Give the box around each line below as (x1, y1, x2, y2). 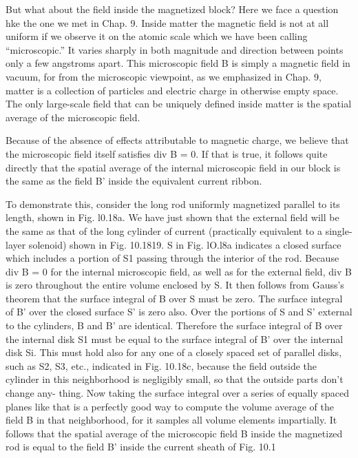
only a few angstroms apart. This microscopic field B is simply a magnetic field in (6, 56, 350, 70)
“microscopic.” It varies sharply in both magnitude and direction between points (6, 42, 344, 56)
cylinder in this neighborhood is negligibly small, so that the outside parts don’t (6, 372, 344, 386)
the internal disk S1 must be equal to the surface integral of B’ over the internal (6, 331, 344, 346)
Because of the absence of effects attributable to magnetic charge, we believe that (6, 133, 349, 147)
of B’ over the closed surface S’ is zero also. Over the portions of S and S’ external (6, 304, 352, 319)
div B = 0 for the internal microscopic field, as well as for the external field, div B (6, 264, 352, 278)
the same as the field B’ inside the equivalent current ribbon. (6, 174, 262, 188)
